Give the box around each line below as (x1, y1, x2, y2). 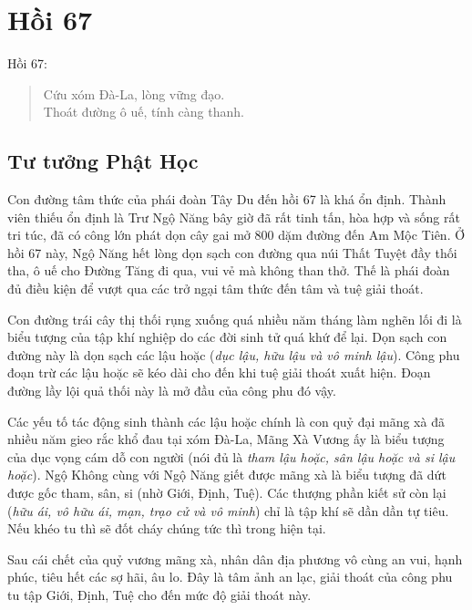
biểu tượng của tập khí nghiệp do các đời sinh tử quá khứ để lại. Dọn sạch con (7, 327, 447, 346)
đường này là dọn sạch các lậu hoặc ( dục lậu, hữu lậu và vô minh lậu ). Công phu (7, 345, 460, 364)
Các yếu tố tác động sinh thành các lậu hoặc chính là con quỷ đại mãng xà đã (7, 411, 445, 430)
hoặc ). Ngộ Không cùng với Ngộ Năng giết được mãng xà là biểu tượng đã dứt (7, 465, 446, 484)
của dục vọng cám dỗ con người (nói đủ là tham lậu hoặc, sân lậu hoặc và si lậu (7, 447, 456, 466)
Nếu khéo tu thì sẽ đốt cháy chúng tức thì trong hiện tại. (7, 519, 326, 538)
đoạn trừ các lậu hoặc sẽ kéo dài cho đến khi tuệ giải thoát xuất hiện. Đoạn (7, 363, 431, 382)
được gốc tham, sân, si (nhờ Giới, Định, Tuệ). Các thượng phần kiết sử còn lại (7, 483, 446, 502)
